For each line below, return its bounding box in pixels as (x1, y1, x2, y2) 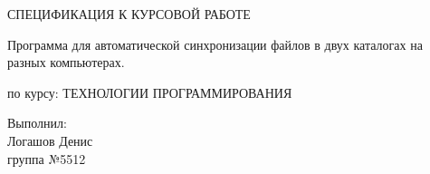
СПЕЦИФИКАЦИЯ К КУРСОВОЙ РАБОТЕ (7, 5, 251, 23)
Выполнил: (7, 113, 67, 132)
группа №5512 (7, 149, 86, 168)
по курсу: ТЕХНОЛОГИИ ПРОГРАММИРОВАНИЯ (7, 82, 292, 101)
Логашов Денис (7, 130, 93, 150)
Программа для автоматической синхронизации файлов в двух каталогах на (7, 34, 423, 53)
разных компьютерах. (7, 53, 125, 72)
